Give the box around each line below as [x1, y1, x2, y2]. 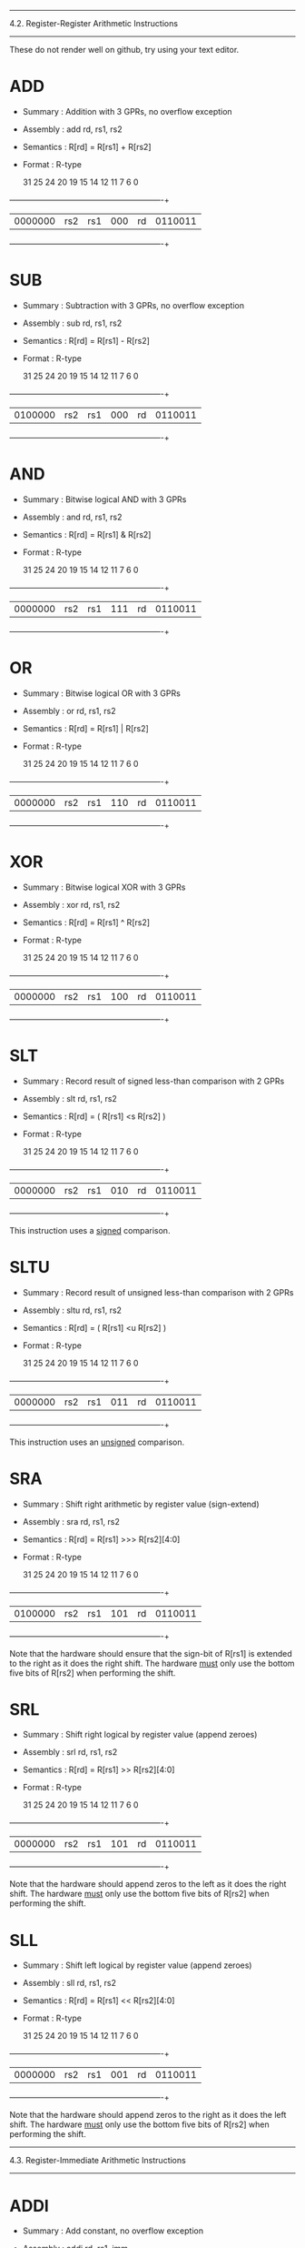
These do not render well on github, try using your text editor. [9, 45, 240, 55]
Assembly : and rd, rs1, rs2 [22, 511, 123, 522]
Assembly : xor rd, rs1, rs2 [22, 899, 121, 910]
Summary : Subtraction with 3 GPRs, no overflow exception [22, 299, 245, 310]
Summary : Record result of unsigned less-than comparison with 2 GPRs [22, 1286, 294, 1297]
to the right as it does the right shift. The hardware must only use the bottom [9, 1658, 295, 1668]
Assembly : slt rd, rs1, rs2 [22, 1093, 118, 1104]
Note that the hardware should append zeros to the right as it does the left [9, 2110, 287, 2121]
